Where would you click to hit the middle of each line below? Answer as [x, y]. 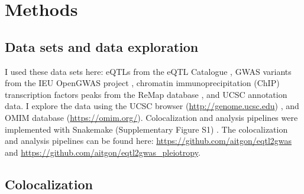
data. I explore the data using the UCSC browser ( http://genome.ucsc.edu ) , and [152, 106]
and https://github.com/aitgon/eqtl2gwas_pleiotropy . [103, 152]
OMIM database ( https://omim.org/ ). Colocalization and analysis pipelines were [151, 117]
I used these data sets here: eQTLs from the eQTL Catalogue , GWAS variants [148, 71]
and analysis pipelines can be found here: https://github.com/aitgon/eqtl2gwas [148, 141]
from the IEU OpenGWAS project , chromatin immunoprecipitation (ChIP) [142, 83]
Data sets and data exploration [102, 46]
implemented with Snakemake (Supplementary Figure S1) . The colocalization [146, 129]
